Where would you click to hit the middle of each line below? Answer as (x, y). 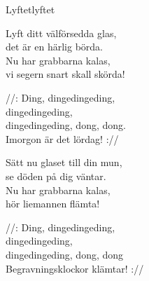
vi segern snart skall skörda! (65, 74)
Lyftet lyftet (30, 9)
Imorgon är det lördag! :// (62, 138)
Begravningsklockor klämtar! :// (75, 268)
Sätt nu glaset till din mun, (64, 162)
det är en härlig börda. (54, 47)
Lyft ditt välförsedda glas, (61, 33)
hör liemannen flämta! (53, 204)
